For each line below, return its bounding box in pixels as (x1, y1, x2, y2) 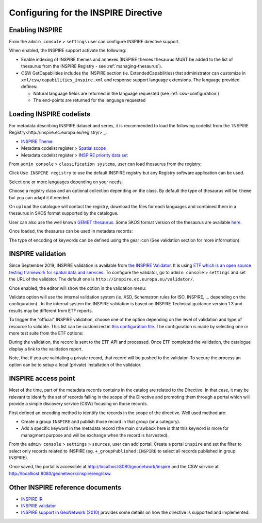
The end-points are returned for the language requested (33, 97, 146, 103)
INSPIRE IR (21, 496, 43, 502)
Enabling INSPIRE (9, 26, 63, 34)
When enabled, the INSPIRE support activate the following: (9, 48, 126, 53)
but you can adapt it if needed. (9, 194, 70, 200)
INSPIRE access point (9, 374, 75, 383)
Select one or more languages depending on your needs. (9, 179, 123, 185)
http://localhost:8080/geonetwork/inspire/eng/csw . (9, 471, 112, 476)
